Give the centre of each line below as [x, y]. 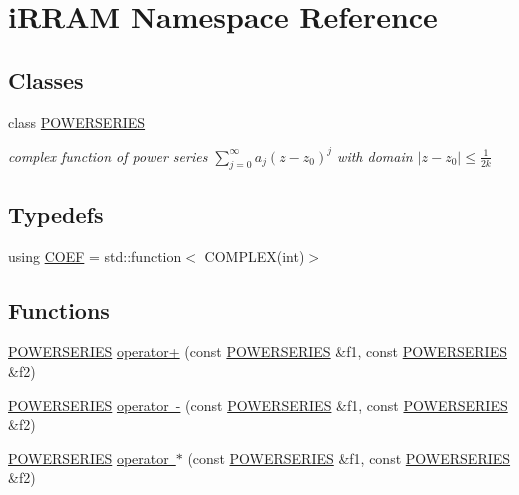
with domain [375, 155]
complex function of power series [108, 155]
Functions [59, 309]
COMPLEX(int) [254, 255]
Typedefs [56, 213]
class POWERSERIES [77, 121]
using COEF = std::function [95, 255]
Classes [46, 79]
